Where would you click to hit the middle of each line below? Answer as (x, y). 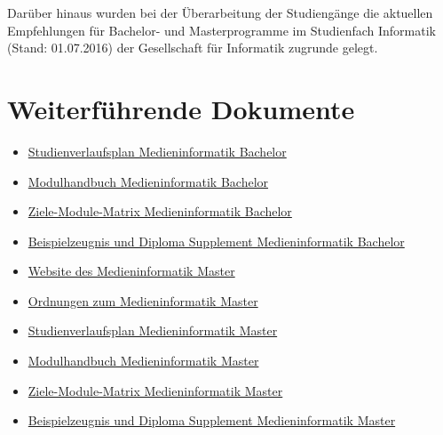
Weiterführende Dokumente (181, 108)
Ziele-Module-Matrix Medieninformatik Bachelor (160, 211)
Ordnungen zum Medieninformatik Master (143, 300)
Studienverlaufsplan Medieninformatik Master (153, 330)
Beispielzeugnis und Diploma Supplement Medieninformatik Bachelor (216, 241)
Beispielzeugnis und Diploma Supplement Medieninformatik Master (212, 420)
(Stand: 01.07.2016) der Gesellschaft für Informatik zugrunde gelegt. (193, 48)
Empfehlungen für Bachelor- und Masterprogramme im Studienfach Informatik (221, 30)
